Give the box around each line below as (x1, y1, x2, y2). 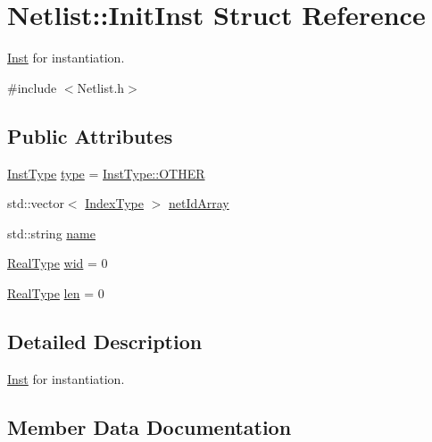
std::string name (7, 223, 96, 242)
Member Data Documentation (7, 413, 292, 440)
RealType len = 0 (7, 283, 104, 302)
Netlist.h (77, 78, 125, 96)
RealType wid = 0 (7, 254, 108, 272)
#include (7, 78, 57, 96)
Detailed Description (7, 327, 203, 354)
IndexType (85, 194, 144, 213)
